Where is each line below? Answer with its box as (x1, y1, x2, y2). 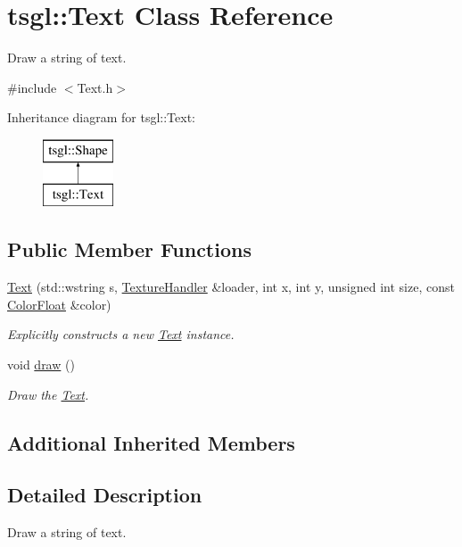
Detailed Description (7, 481, 202, 509)
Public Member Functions (7, 236, 252, 263)
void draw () (7, 355, 75, 374)
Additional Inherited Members (7, 428, 295, 456)
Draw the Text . (7, 385, 89, 403)
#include (7, 78, 57, 96)
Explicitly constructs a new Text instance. (7, 325, 235, 344)
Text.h (77, 78, 113, 96)
